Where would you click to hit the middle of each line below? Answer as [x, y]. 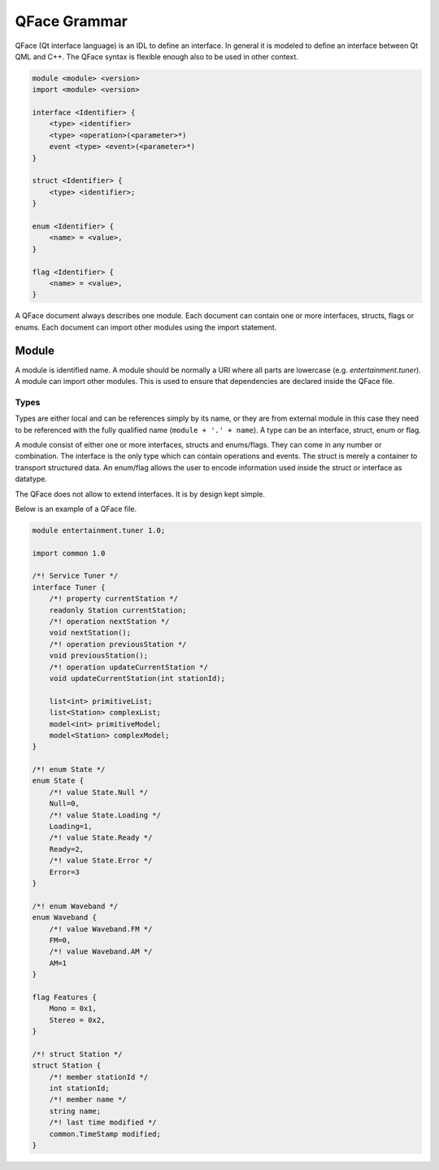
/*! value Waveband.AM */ [101, 952]
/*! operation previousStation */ [118, 644]
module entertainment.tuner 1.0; [99, 530]
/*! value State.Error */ [101, 861]
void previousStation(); [99, 656]
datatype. [31, 479]
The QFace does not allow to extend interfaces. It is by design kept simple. [140, 494]
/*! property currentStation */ [114, 599]
